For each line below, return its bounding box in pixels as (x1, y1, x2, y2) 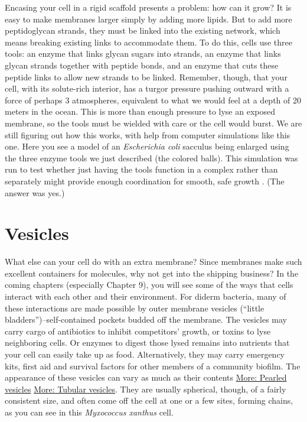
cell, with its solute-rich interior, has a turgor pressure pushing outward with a (5, 82, 289, 95)
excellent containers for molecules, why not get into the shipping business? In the (5, 267, 299, 279)
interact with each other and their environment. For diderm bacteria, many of (5, 290, 286, 302)
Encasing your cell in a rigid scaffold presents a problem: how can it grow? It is (5, 1, 292, 13)
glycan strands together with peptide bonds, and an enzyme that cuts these (5, 59, 279, 71)
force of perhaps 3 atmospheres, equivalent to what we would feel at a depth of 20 (5, 93, 301, 106)
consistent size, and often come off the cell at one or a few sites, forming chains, (5, 394, 293, 407)
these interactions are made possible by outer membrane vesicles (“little (5, 301, 264, 314)
